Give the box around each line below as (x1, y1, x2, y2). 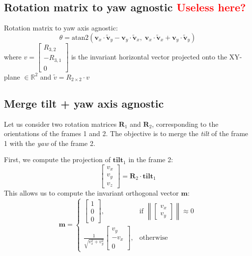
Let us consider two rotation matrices (4, 118, 117, 129)
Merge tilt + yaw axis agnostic (4, 95, 164, 111)
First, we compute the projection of (4, 154, 111, 165)
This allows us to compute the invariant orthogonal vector (4, 188, 179, 198)
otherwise (139, 234, 168, 242)
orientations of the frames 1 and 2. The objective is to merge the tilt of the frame (4, 128, 249, 139)
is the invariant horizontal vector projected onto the (71, 51, 227, 61)
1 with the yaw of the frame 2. (4, 138, 95, 148)
